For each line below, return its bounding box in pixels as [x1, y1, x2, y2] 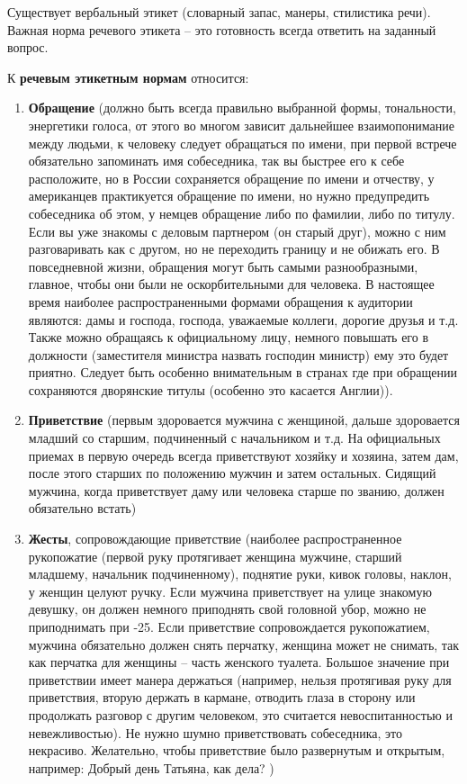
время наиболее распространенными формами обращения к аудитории [28, 292, 413, 311]
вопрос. [7, 38, 49, 57]
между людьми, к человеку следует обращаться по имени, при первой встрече [28, 133, 457, 152]
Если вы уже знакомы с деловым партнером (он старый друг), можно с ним [28, 221, 446, 240]
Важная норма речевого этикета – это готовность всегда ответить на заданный [7, 20, 436, 39]
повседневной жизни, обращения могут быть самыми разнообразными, [28, 257, 418, 275]
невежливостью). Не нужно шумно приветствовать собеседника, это [28, 723, 403, 742]
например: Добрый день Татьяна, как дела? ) [28, 758, 274, 777]
